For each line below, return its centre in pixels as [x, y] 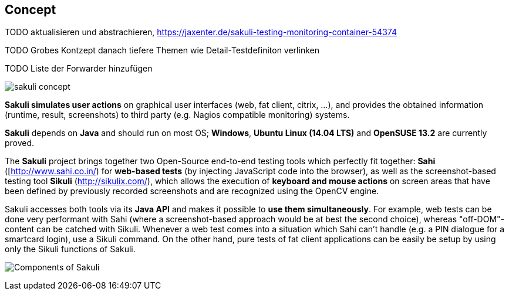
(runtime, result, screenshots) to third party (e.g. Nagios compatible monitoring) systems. [177, 115]
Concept [31, 10]
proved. [20, 143]
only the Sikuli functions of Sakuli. [70, 249]
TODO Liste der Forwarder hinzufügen [79, 69]
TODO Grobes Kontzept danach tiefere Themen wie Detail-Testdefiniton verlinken [162, 50]
